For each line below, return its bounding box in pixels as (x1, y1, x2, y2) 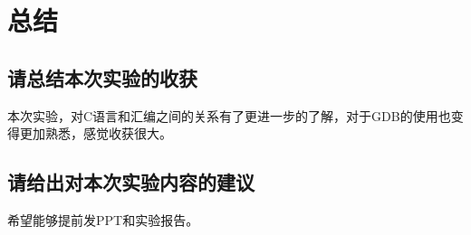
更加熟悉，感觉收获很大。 (19, 124, 172, 143)
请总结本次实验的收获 (7, 63, 197, 91)
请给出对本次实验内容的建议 (7, 168, 255, 196)
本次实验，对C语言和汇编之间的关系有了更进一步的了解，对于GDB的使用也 (7, 106, 451, 125)
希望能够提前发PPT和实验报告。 (7, 210, 199, 229)
